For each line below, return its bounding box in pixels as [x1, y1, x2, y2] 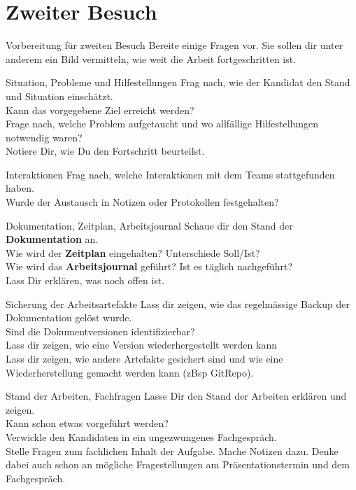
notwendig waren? [6, 129, 83, 144]
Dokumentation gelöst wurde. [6, 310, 132, 325]
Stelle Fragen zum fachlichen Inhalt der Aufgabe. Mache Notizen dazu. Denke [6, 443, 339, 458]
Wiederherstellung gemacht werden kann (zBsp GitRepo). [6, 365, 254, 379]
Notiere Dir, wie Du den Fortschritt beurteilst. [6, 143, 205, 158]
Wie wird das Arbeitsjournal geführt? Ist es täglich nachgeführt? [6, 259, 293, 274]
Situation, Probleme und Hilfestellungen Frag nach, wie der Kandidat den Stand [6, 75, 350, 90]
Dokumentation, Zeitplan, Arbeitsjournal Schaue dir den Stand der [6, 218, 293, 232]
